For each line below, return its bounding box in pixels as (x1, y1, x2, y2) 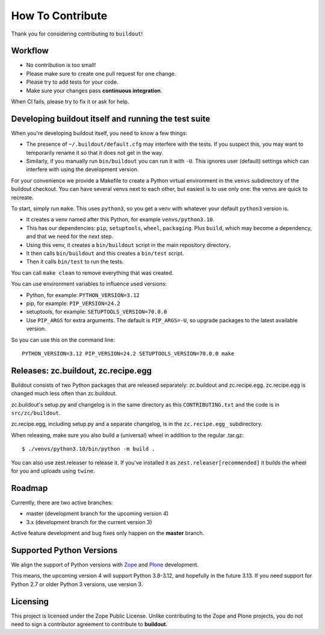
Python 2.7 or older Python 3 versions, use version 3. (11, 580, 143, 587)
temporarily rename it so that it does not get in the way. (26, 149, 164, 156)
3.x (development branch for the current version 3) (26, 518, 153, 525)
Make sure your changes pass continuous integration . (26, 87, 162, 94)
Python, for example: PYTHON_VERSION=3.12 (26, 291, 140, 298)
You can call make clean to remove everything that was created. (11, 269, 174, 277)
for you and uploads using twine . (11, 467, 95, 474)
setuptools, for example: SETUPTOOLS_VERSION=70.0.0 (26, 308, 167, 316)
